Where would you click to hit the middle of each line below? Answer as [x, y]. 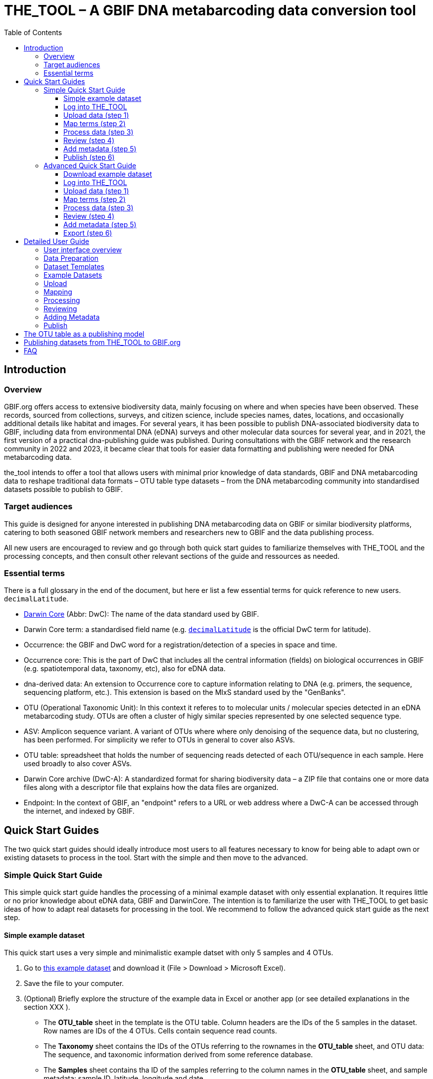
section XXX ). [47, 1007]
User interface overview [83, 249]
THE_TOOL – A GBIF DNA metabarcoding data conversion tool [210, 10]
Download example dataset [108, 174]
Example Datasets [73, 275]
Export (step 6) [88, 233]
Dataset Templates [74, 266]
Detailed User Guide [57, 241]
